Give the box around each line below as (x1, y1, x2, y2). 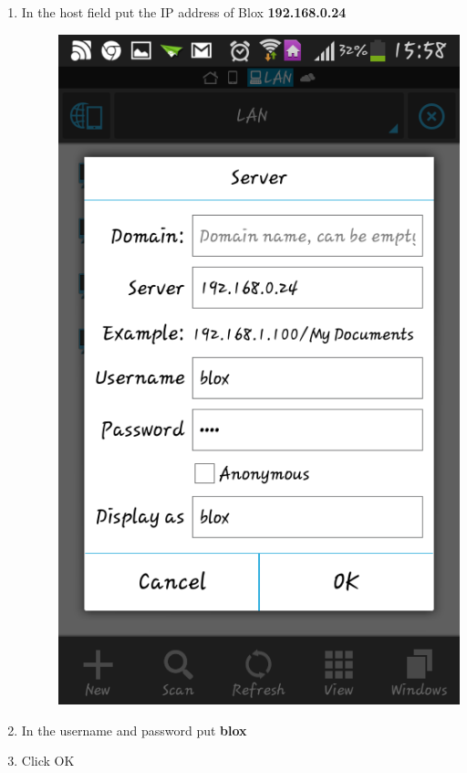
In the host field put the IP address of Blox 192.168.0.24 (21, 3, 347, 21)
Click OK (21, 751, 75, 770)
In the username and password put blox (21, 720, 247, 739)
